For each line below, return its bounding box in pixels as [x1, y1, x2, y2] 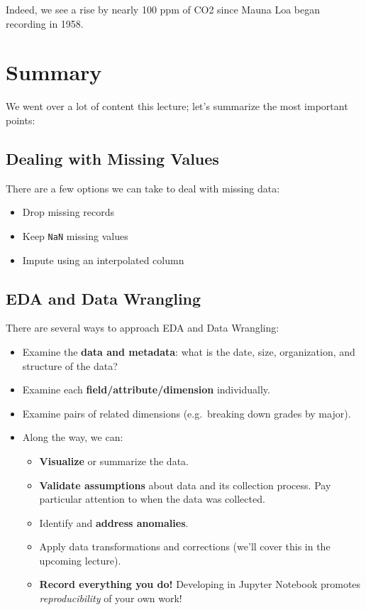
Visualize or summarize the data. [39, 453, 189, 468]
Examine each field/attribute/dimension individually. [22, 382, 270, 397]
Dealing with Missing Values [6, 147, 219, 169]
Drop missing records [22, 205, 115, 219]
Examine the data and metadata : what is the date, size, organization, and [22, 344, 355, 359]
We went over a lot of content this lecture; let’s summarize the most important [6, 99, 348, 114]
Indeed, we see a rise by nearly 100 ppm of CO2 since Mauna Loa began [6, 2, 321, 16]
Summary [6, 58, 102, 87]
